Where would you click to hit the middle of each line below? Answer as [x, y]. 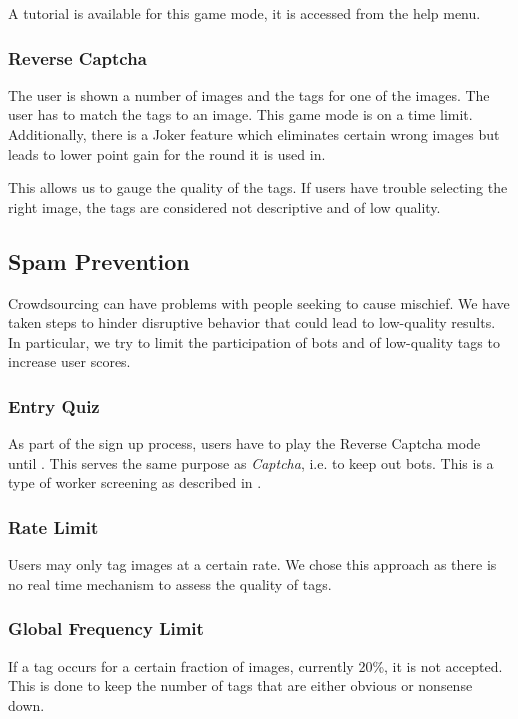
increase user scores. [69, 361]
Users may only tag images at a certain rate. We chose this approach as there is [252, 564]
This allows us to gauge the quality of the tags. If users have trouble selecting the [258, 187]
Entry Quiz [54, 405]
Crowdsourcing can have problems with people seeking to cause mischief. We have [259, 302]
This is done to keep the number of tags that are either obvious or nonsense [240, 685]
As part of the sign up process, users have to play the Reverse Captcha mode [244, 443]
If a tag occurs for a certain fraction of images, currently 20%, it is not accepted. [255, 665]
